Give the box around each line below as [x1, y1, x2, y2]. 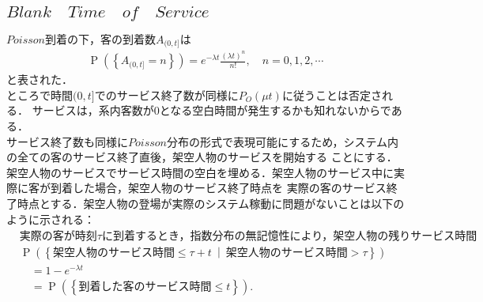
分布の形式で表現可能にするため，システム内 [167, 133, 399, 149]
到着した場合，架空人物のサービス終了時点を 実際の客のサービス [50, 179, 387, 196]
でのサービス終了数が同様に [94, 86, 239, 103]
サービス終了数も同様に [6, 133, 128, 149]
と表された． [6, 71, 73, 88]
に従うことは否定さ [281, 86, 382, 103]
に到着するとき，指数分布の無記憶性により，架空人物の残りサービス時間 [101, 231, 477, 243]
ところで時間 [6, 86, 73, 103]
